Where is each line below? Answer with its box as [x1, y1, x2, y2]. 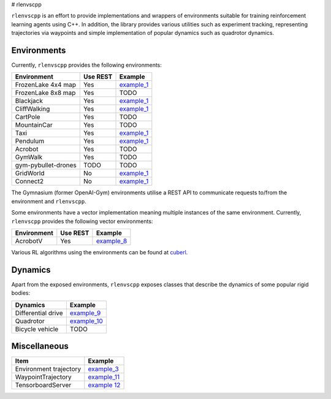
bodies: [11, 289, 31, 297]
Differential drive [15, 308, 64, 317]
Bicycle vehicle [15, 325, 59, 333]
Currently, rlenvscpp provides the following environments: [11, 61, 162, 69]
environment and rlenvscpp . [11, 197, 86, 205]
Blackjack [15, 97, 43, 105]
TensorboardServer [15, 381, 72, 389]
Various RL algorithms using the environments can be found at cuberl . [11, 249, 188, 256]
